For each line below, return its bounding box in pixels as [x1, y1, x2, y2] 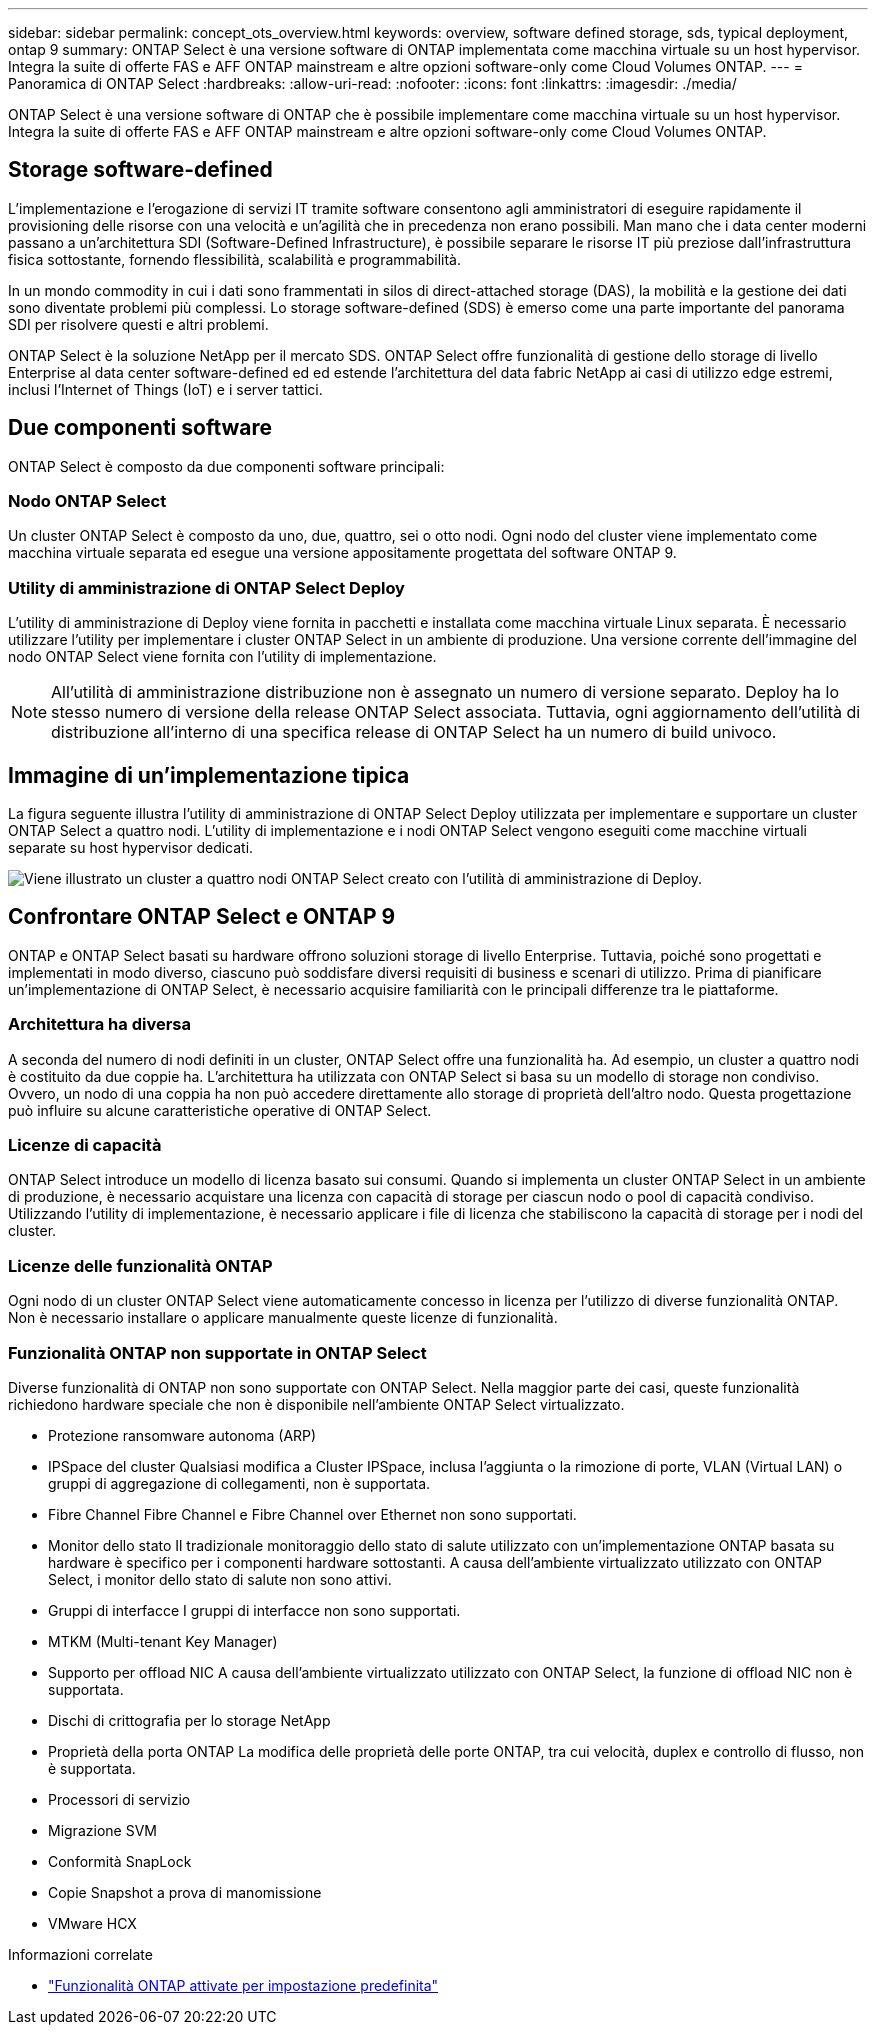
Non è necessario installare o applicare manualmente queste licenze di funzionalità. [8, 1309, 558, 1327]
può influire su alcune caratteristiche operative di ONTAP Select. [8, 1101, 432, 1119]
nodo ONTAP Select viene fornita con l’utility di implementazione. [8, 648, 437, 666]
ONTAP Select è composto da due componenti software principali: [8, 457, 445, 475]
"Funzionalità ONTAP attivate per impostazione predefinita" [48, 1976, 439, 1994]
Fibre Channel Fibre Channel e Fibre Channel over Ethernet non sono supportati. [48, 1505, 577, 1523]
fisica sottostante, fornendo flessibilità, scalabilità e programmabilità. [8, 250, 461, 268]
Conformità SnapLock [48, 1852, 192, 1870]
